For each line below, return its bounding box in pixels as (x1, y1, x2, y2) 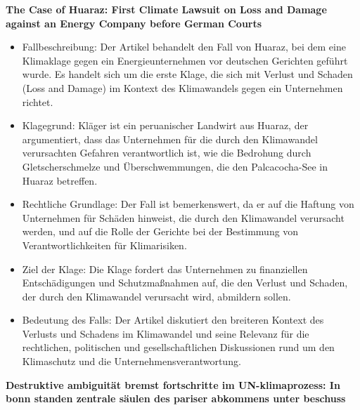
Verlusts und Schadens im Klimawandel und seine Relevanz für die (22, 326, 309, 340)
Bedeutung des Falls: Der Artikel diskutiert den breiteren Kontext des (22, 312, 324, 327)
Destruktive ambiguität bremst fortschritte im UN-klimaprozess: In (6, 377, 340, 392)
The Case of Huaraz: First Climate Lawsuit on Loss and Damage (6, 2, 327, 16)
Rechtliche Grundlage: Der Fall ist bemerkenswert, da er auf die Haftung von (22, 197, 354, 211)
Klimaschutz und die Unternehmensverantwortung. (22, 354, 241, 369)
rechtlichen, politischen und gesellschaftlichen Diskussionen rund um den (22, 340, 335, 355)
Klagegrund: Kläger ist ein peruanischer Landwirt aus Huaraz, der (22, 118, 309, 133)
